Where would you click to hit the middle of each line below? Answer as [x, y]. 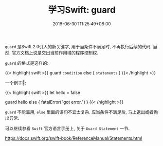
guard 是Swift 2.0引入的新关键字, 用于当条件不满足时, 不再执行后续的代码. [78, 46]
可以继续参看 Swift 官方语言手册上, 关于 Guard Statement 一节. [67, 128]
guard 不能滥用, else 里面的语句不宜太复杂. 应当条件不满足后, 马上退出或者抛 [81, 112]
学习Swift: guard [82, 10]
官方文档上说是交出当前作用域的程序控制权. [55, 53]
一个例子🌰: [16, 83]
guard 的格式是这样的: [27, 63]
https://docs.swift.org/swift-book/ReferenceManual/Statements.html [74, 138]
